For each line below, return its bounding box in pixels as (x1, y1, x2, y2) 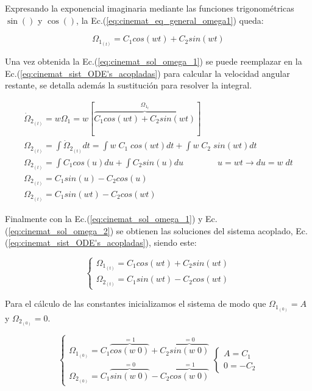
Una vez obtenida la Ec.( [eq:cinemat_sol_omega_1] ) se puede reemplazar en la (5, 55, 302, 68)
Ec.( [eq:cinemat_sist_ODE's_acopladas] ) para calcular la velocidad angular (5, 66, 290, 79)
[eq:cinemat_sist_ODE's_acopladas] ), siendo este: (8, 236, 197, 249)
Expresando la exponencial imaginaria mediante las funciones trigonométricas (5, 2, 294, 14)
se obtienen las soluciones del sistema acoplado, (116, 224, 293, 237)
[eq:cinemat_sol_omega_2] (8, 224, 110, 237)
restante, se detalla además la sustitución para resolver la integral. (5, 79, 252, 91)
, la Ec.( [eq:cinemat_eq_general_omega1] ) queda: (76, 13, 264, 26)
